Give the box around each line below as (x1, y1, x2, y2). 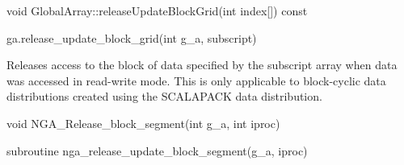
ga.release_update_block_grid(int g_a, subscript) (6, 29, 257, 46)
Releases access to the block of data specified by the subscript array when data (6, 56, 398, 73)
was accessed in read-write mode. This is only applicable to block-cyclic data (6, 72, 386, 89)
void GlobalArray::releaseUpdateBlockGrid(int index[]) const (6, 2, 308, 19)
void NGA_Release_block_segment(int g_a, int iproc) (6, 114, 280, 131)
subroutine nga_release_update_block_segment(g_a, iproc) (6, 142, 308, 159)
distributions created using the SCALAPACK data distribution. (6, 88, 322, 105)
